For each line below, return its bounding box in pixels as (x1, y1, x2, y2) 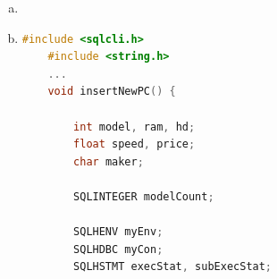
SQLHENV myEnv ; (73, 225, 164, 239)
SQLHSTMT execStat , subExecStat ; (73, 260, 273, 274)
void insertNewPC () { (47, 85, 176, 98)
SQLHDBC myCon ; (73, 242, 164, 256)
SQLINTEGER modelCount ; (73, 190, 214, 203)
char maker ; (73, 155, 144, 168)
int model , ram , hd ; (73, 120, 196, 133)
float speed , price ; (73, 138, 196, 151)
